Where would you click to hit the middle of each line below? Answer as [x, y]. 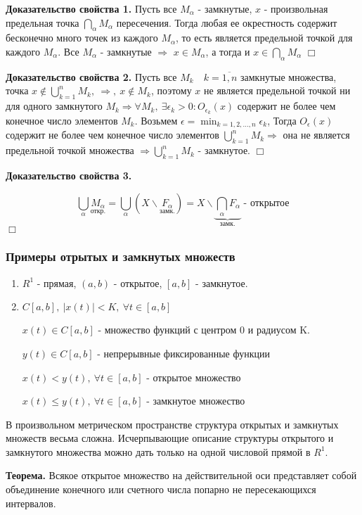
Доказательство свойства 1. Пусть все [91, 8]
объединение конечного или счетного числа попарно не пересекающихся [161, 489]
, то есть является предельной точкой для [264, 38]
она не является [316, 135]
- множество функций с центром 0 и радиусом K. [204, 330]
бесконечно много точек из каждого [82, 38]
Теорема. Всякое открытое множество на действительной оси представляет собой [181, 475]
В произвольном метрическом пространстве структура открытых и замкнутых [172, 424]
